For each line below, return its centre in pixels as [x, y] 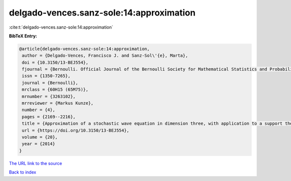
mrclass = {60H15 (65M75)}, [55, 90]
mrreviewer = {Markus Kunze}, [58, 103]
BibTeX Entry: [23, 36]
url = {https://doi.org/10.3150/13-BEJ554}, [76, 130]
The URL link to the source [36, 163]
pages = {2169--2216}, [49, 117]
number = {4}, [39, 110]
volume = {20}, [40, 137]
